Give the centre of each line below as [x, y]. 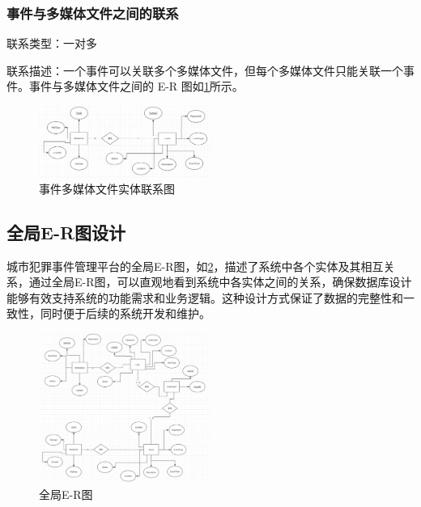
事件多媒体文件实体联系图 [107, 188]
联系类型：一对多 [52, 43]
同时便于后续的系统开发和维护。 [125, 313]
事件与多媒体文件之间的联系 [93, 13]
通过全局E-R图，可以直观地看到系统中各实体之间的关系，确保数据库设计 [220, 282]
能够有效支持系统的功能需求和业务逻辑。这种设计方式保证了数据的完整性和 [205, 297]
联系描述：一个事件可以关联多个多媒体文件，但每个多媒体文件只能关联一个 [205, 70]
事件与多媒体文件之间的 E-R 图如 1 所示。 [136, 86]
